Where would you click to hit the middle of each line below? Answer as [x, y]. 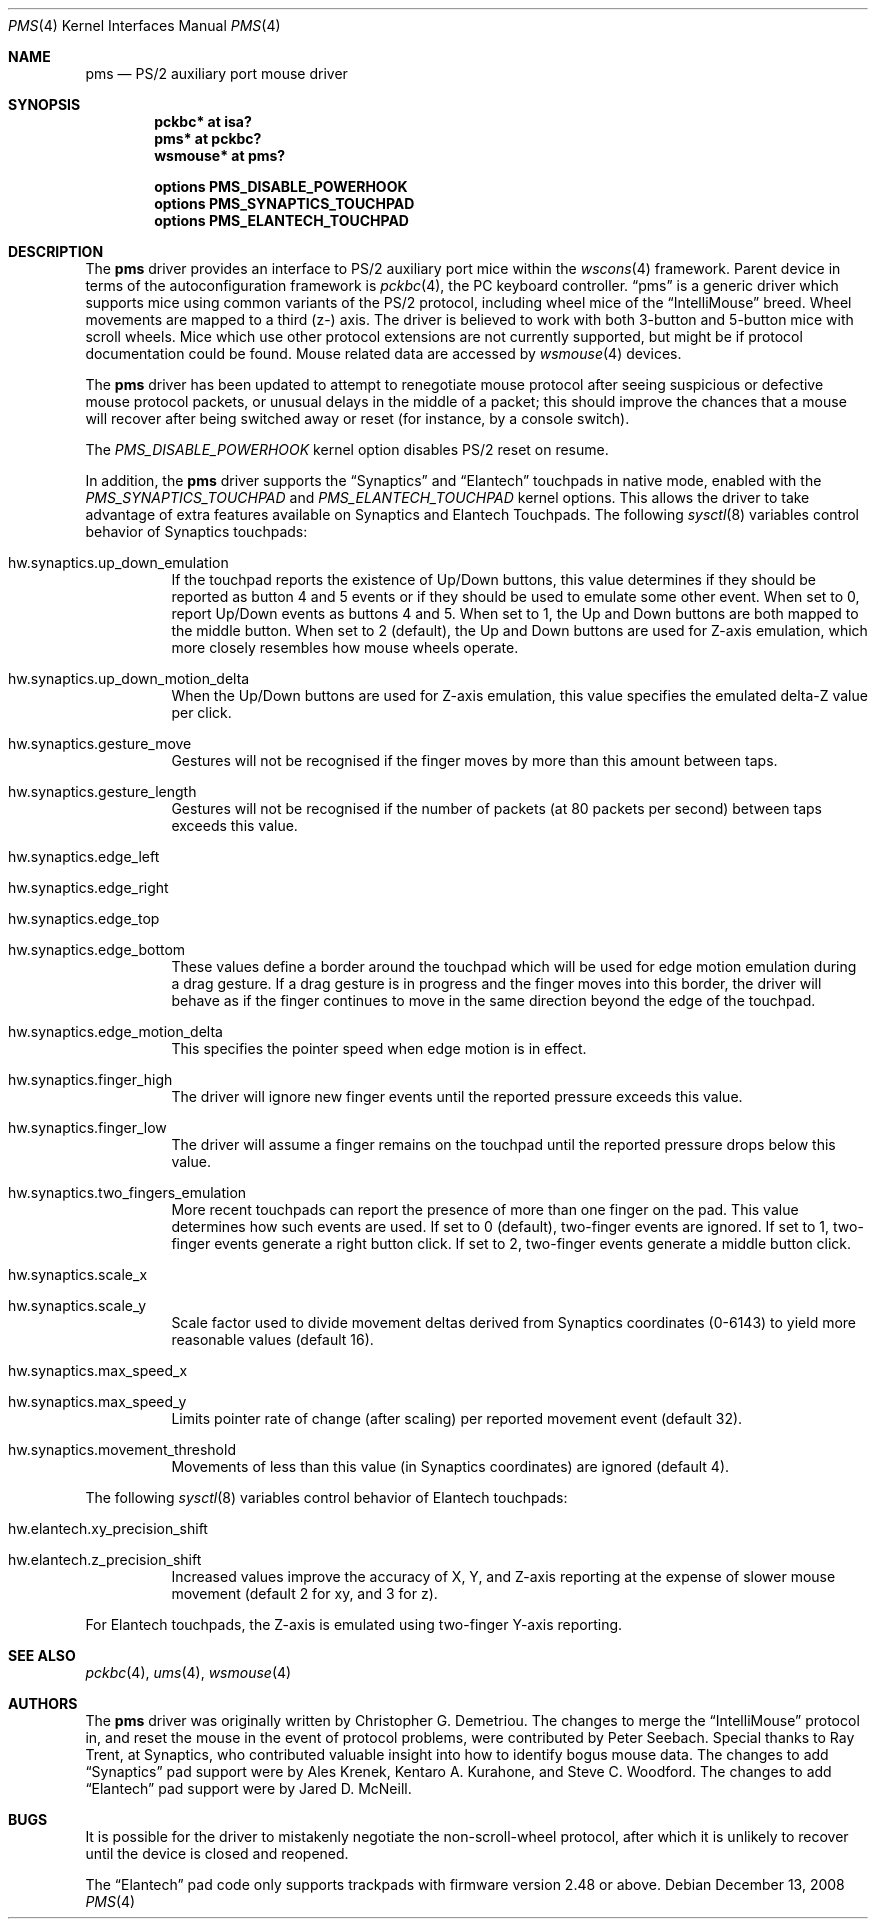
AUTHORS [43, 1703]
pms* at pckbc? [208, 138]
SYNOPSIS [44, 104]
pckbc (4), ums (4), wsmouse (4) [188, 1672]
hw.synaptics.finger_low [87, 1127]
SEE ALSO [42, 1655]
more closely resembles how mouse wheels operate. [345, 647]
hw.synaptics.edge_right [88, 887]
